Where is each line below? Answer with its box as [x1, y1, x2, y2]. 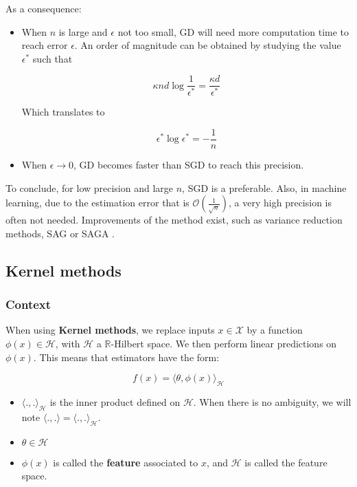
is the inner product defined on [49, 394, 181, 409]
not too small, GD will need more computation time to [117, 24, 349, 39]
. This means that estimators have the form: [33, 349, 220, 364]
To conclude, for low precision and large [5, 180, 174, 195]
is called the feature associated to [53, 455, 198, 469]
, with [55, 336, 80, 350]
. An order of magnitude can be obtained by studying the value [74, 38, 341, 52]
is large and [58, 24, 108, 39]
